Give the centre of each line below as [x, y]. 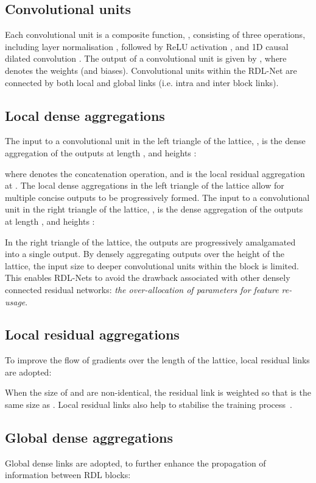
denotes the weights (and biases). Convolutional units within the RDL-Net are [151, 70]
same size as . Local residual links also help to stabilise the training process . [149, 405]
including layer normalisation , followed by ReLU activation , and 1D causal [147, 46]
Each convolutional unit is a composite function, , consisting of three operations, [155, 34]
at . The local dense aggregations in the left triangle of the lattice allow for [145, 185]
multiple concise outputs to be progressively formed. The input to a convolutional [157, 197]
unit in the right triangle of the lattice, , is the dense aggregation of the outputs [154, 209]
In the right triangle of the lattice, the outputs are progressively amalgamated [150, 241]
